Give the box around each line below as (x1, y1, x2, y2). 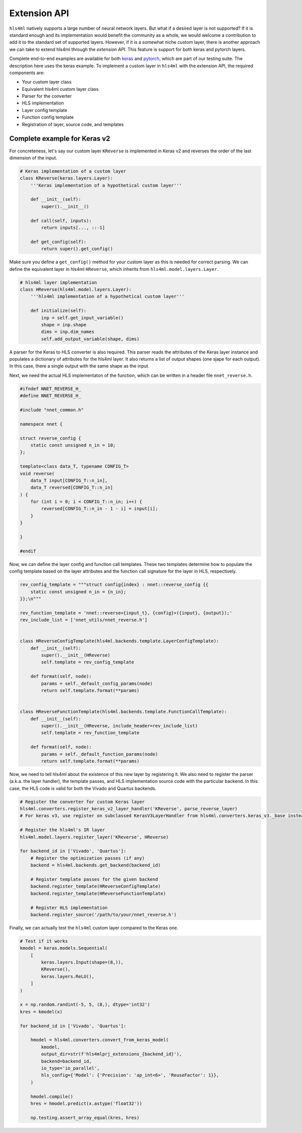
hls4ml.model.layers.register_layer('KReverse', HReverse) (20, 834, 169, 840)
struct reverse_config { (20, 435, 82, 441)
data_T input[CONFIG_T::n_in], (30, 477, 108, 483)
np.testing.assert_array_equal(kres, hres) (30, 1115, 139, 1120)
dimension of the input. (9, 154, 57, 161)
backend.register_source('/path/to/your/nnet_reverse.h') (30, 912, 177, 918)
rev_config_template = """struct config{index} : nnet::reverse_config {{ (20, 582, 209, 588)
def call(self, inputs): (30, 217, 92, 223)
